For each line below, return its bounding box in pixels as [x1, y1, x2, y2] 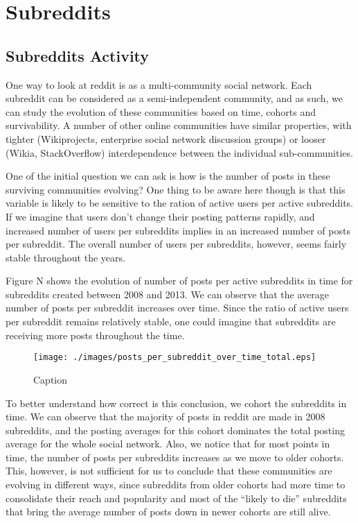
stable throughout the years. [6, 250, 125, 264]
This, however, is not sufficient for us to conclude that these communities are [6, 463, 332, 478]
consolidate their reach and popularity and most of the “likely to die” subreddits [6, 490, 347, 505]
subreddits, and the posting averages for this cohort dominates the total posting [6, 422, 345, 437]
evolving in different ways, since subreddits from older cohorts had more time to [6, 477, 346, 492]
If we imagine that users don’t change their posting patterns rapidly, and [6, 209, 315, 223]
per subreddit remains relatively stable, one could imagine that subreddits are [6, 314, 336, 329]
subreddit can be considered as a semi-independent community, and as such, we [6, 91, 343, 105]
